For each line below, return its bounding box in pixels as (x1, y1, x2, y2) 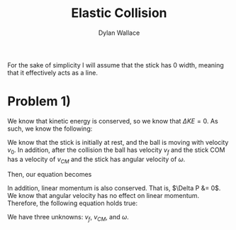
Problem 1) (7, 94, 71, 109)
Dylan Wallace (98, 28, 140, 37)
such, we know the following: (7, 124, 93, 133)
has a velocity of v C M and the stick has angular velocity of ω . (7, 155, 186, 165)
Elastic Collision (70, 5, 167, 21)
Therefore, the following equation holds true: (7, 199, 138, 207)
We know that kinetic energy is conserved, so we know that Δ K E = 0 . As (7, 116, 218, 125)
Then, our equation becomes (7, 170, 92, 179)
